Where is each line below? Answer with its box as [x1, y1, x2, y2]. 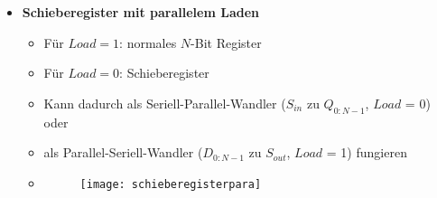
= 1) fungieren [326, 143, 407, 162]
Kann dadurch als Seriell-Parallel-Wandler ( [43, 93, 286, 112]
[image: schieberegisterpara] [79, 177, 262, 191]
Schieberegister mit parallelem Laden [22, 3, 259, 21]
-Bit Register [191, 33, 262, 52]
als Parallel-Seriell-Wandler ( [43, 143, 203, 162]
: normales [119, 33, 177, 52]
